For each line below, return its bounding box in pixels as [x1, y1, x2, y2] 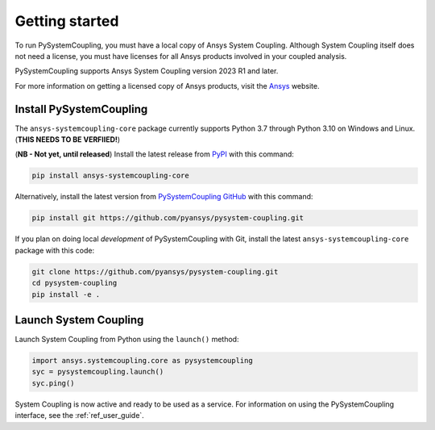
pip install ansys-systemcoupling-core [31, 171, 189, 181]
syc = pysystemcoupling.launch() [31, 367, 164, 377]
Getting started [14, 12, 119, 30]
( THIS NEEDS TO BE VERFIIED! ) [14, 135, 121, 144]
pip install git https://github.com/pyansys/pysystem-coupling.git [31, 214, 304, 223]
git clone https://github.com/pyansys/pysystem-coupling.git [31, 267, 279, 276]
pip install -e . [31, 290, 101, 298]
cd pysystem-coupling [31, 278, 118, 288]
